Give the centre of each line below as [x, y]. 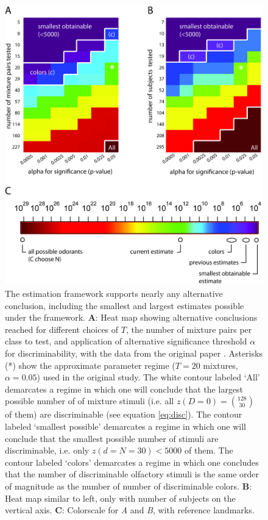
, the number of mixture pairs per [189, 329]
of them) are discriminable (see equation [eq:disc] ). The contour [124, 414]
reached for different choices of [62, 329]
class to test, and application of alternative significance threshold [126, 341]
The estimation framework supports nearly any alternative [114, 294]
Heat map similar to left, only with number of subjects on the [120, 498]
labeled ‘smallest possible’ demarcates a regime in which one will [125, 426]
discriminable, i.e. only [47, 450]
